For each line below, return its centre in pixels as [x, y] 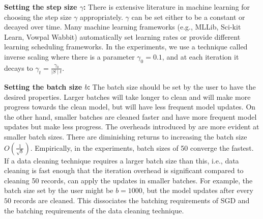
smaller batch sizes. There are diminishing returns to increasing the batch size [126, 137]
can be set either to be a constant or [188, 17]
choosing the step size [38, 17]
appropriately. [101, 17]
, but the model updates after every [198, 190]
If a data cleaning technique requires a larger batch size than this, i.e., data [122, 160]
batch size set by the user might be [59, 190]
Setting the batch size [43, 87]
